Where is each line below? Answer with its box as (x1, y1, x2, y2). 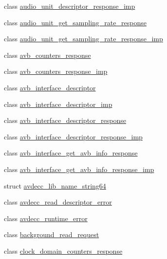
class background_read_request (4, 229, 99, 240)
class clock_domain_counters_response (4, 245, 123, 256)
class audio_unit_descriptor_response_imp (4, 1, 135, 11)
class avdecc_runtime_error (4, 213, 88, 223)
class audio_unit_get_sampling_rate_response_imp (4, 34, 163, 44)
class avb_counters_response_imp (4, 66, 108, 76)
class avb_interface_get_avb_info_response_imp (4, 164, 154, 174)
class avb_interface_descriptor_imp (4, 99, 112, 109)
